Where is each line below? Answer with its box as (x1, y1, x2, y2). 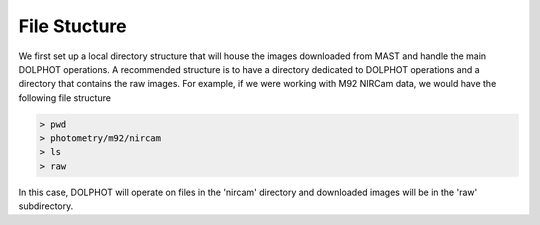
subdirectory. (18, 200, 74, 212)
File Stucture (18, 15, 127, 37)
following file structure (18, 91, 112, 104)
